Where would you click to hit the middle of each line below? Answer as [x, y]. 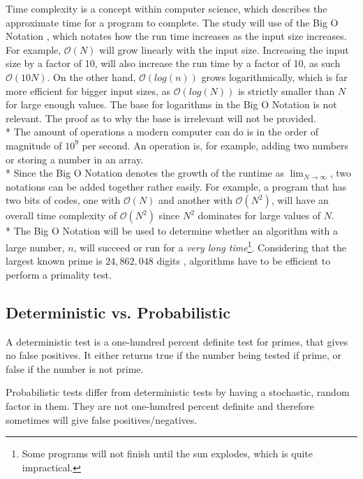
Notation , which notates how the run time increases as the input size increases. [176, 36]
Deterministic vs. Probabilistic [118, 312]
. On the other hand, [91, 76]
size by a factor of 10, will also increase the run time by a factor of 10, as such [173, 63]
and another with [195, 200]
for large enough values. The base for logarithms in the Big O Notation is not [171, 104]
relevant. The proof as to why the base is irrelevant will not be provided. [161, 118]
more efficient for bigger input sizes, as [88, 90]
